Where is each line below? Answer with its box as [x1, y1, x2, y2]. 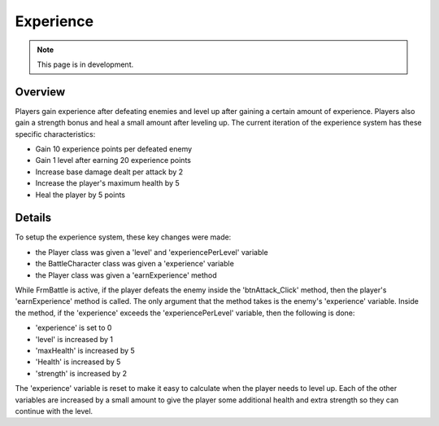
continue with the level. [15, 406, 93, 415]
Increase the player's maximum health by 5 [35, 178, 180, 188]
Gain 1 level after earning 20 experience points [35, 156, 191, 165]
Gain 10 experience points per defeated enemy [35, 144, 193, 154]
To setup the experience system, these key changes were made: [15, 232, 232, 242]
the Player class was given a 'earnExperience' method [35, 270, 217, 280]
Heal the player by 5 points [35, 190, 126, 200]
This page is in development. [37, 59, 134, 69]
